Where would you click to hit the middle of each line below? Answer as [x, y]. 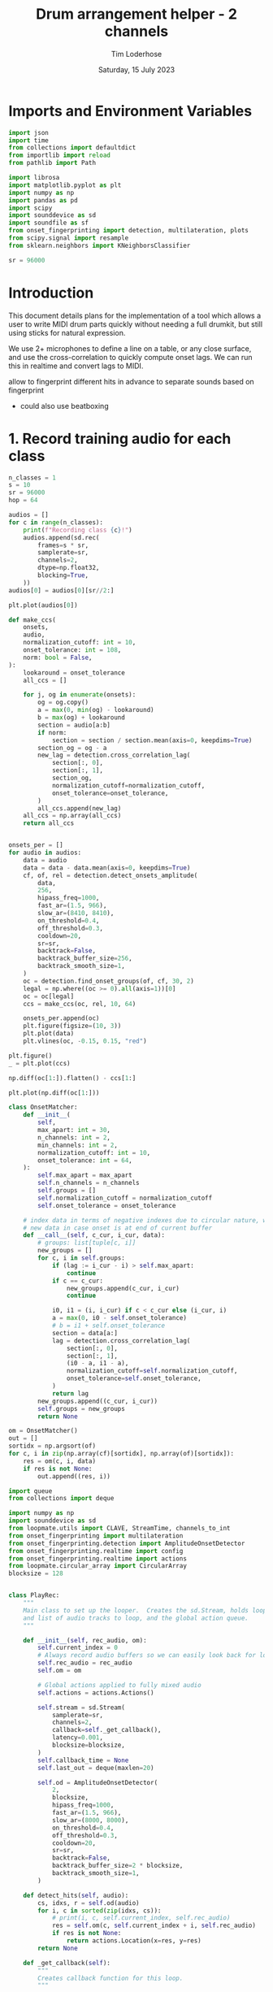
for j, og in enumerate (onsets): [80, 695]
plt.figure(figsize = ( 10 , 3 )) [72, 1026]
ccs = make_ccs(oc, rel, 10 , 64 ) [80, 1004]
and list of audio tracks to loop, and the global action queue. [136, 1618]
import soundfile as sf [49, 223]
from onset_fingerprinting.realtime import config [96, 1551]
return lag [70, 1393]
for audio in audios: [45, 853]
